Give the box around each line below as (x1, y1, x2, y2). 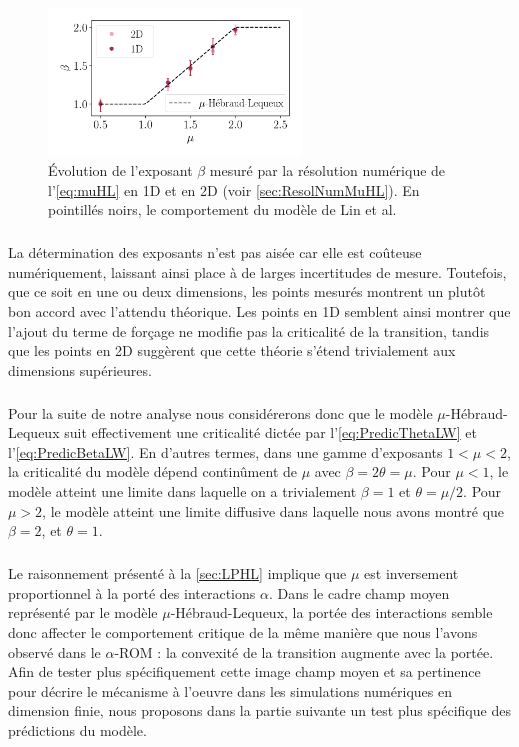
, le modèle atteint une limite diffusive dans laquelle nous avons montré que (42, 500, 505, 521)
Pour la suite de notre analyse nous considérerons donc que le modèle (8, 402, 433, 423)
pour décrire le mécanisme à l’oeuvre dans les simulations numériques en (8, 680, 452, 701)
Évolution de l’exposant (48, 159, 193, 180)
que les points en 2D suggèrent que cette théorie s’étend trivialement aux (8, 340, 456, 361)
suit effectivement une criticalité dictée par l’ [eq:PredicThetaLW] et (64, 422, 477, 443)
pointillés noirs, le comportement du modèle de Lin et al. (48, 199, 397, 220)
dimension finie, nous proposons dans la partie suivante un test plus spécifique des (8, 700, 511, 721)
